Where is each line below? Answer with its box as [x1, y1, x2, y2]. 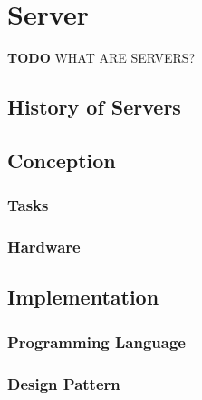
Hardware [7, 235, 81, 258]
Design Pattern [7, 372, 120, 395]
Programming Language [7, 330, 186, 353]
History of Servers [7, 93, 181, 121]
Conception [7, 145, 116, 174]
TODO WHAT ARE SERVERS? [7, 48, 196, 67]
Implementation [7, 283, 159, 311]
